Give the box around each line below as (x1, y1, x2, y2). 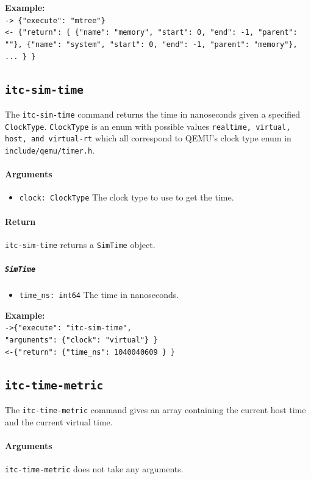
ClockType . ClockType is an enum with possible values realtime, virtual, (5, 119, 291, 132)
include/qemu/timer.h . (5, 143, 95, 156)
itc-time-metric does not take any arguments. (5, 463, 184, 475)
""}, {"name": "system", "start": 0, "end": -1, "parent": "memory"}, (5, 40, 298, 49)
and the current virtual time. (5, 415, 113, 428)
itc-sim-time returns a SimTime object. (5, 238, 155, 250)
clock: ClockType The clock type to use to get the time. (19, 191, 234, 204)
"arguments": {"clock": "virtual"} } (5, 336, 158, 345)
